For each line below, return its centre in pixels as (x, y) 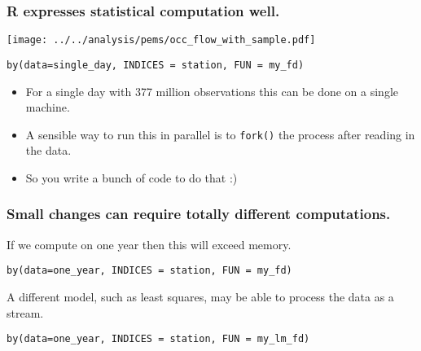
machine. (48, 107)
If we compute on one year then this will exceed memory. (149, 244)
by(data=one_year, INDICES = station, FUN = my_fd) (149, 271)
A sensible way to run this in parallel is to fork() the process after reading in (220, 134)
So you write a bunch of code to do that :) (132, 177)
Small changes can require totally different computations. (199, 214)
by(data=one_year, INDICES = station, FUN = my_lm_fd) (158, 339)
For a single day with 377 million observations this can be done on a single (212, 91)
